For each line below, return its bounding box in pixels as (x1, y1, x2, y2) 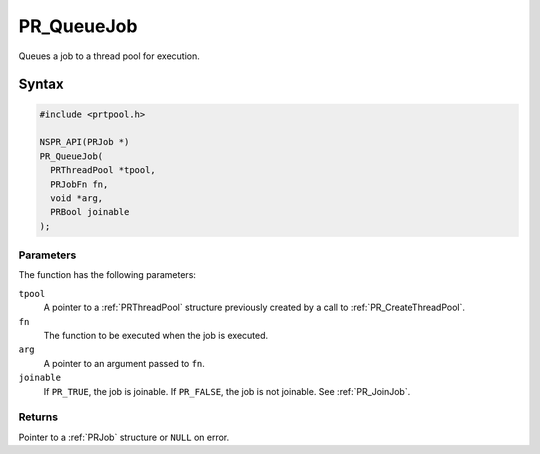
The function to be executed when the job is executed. (43, 329, 269, 341)
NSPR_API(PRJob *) (39, 136, 130, 148)
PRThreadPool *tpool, (50, 165, 157, 176)
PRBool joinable (50, 206, 130, 218)
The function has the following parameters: (18, 269, 197, 281)
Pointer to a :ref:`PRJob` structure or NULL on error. (18, 431, 230, 443)
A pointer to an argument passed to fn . (43, 357, 205, 369)
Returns (18, 410, 59, 424)
